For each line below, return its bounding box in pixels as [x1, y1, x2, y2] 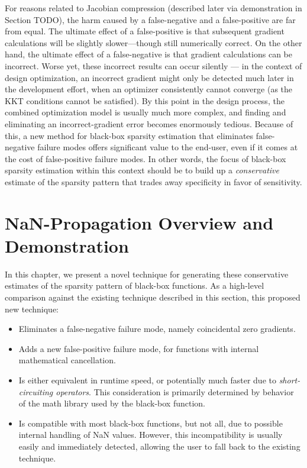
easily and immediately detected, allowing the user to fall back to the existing [18, 440, 300, 452]
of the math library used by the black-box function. [18, 397, 205, 409]
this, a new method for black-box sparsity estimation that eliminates [5, 129, 254, 141]
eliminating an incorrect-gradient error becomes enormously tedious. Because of [5, 117, 293, 130]
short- [279, 373, 300, 386]
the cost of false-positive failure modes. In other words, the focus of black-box [5, 152, 286, 164]
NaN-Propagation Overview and [5, 210, 274, 234]
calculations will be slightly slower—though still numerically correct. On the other [5, 36, 302, 49]
